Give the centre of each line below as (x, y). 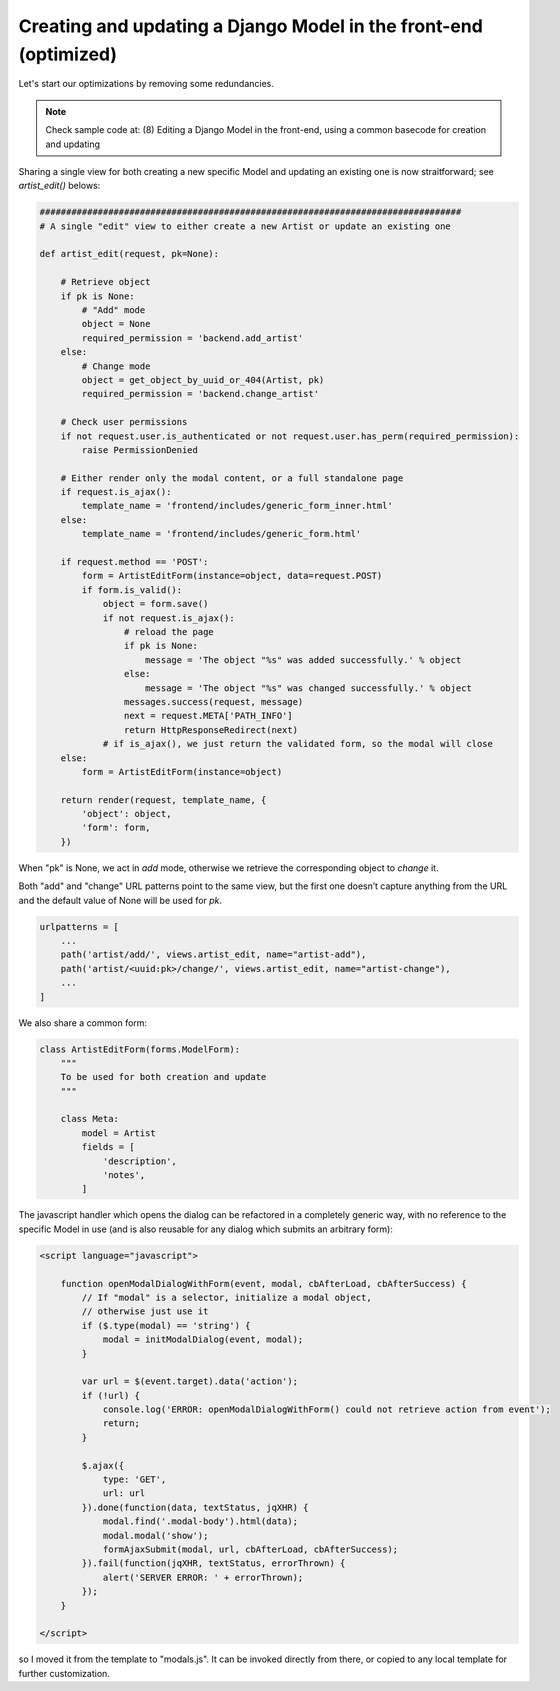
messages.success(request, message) (213, 701)
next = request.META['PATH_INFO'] (208, 716)
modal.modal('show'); (155, 1535)
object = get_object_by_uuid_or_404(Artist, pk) (203, 379)
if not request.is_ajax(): (168, 618)
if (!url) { (110, 1395)
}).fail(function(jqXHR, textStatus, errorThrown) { (213, 1563)
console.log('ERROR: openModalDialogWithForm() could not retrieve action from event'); (327, 1409)
